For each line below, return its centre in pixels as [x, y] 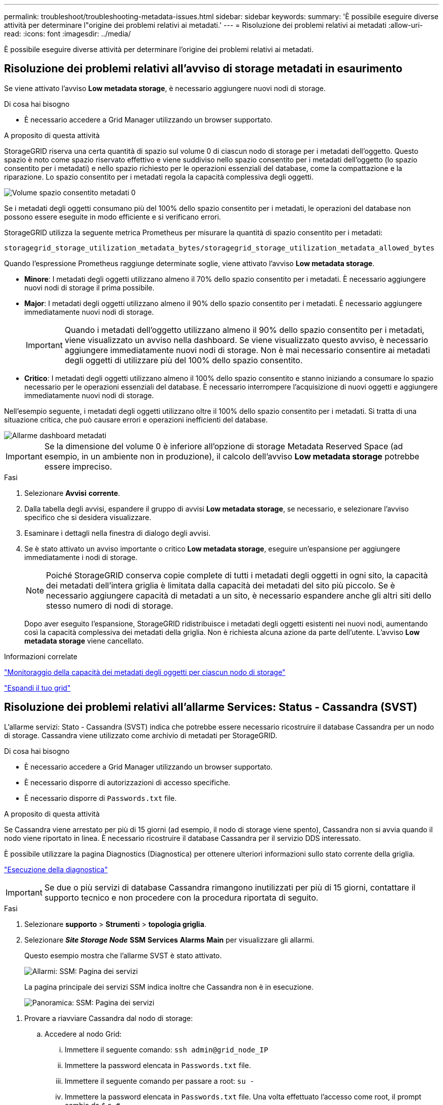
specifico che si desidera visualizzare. [88, 517]
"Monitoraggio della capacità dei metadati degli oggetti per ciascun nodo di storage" [145, 672]
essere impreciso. [78, 466]
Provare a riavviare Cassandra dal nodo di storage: [109, 1018]
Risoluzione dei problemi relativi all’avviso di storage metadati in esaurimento [203, 69]
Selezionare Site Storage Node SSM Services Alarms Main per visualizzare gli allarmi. [169, 940]
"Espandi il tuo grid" [37, 688]
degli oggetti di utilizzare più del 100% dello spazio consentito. [184, 360]
